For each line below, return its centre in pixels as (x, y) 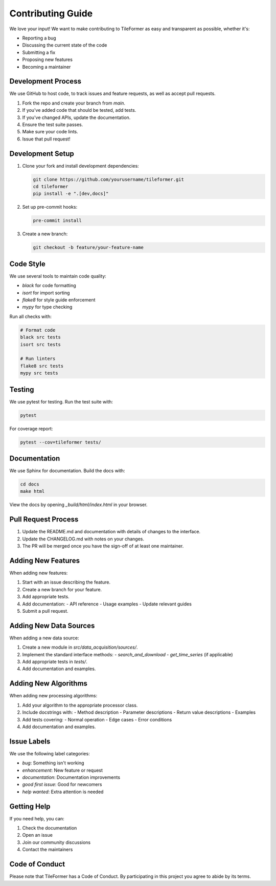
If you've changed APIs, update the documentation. (76, 117)
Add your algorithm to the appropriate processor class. (80, 705)
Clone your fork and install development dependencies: (80, 166)
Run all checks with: (31, 316)
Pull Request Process (44, 520)
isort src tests (41, 344)
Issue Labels (30, 741)
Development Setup (42, 154)
